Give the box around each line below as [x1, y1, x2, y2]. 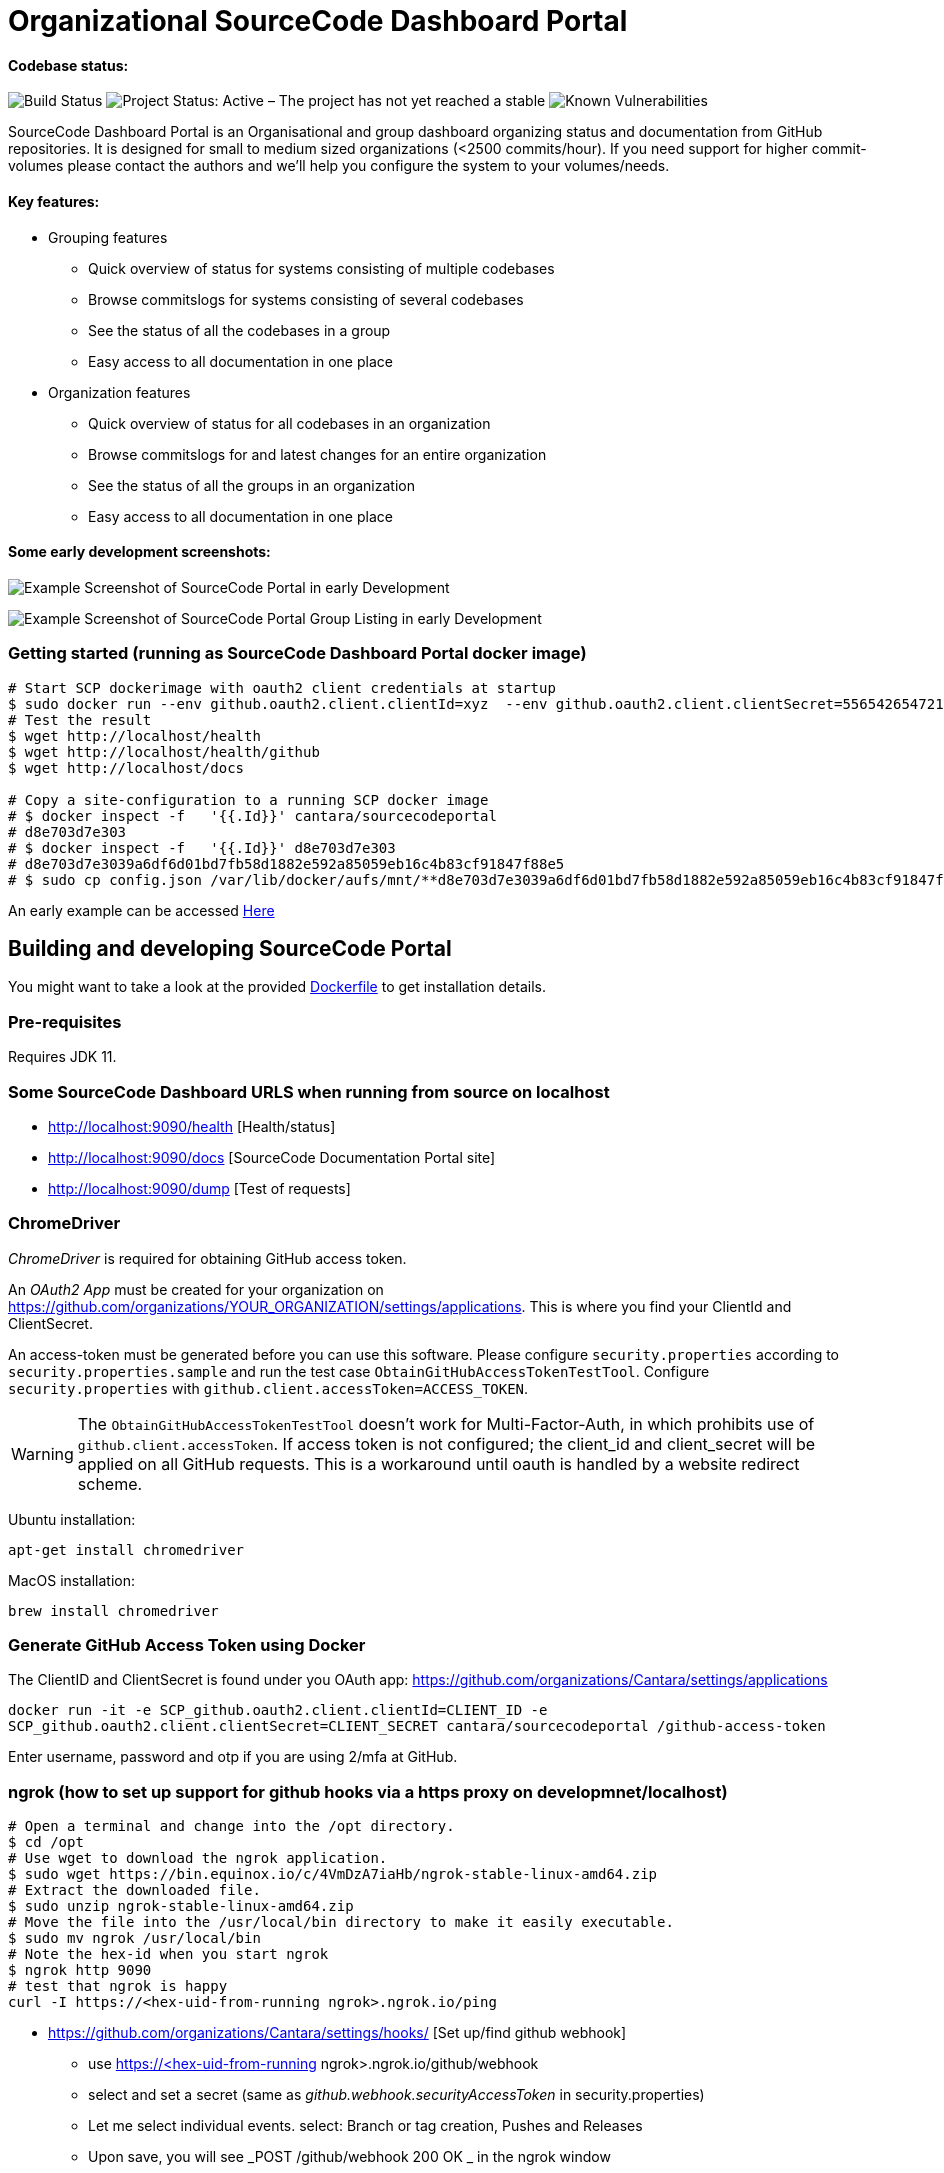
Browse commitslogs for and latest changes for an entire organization [88, 445, 547, 463]
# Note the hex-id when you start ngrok [8, 1946, 329, 1963]
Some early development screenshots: [8, 543, 271, 561]
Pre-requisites [8, 1011, 122, 1032]
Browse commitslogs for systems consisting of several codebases [88, 290, 524, 308]
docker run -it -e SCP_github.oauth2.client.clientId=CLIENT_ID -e [8, 1702, 548, 1719]
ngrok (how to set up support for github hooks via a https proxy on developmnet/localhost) [8, 1781, 728, 1802]
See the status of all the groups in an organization [88, 476, 415, 494]
